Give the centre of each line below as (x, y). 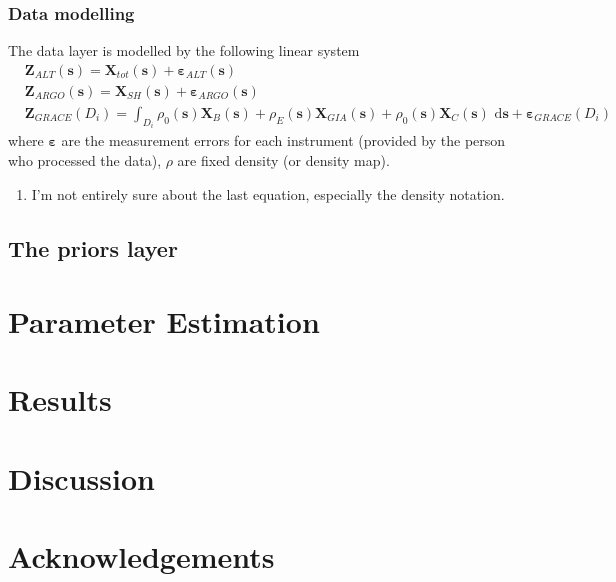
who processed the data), (85, 159)
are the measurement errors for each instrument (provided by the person (283, 140)
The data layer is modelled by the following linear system (184, 50)
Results (60, 399)
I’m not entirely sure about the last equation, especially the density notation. (268, 193)
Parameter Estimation (164, 321)
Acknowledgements (141, 556)
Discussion (81, 477)
